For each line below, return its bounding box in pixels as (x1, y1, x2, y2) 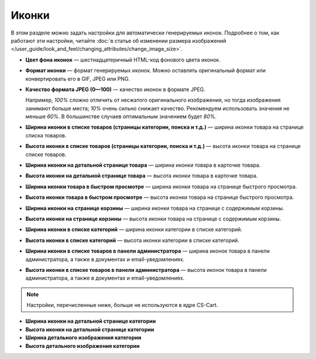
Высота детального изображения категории (25, 342, 140, 349)
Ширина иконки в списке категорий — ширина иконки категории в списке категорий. (25, 226, 243, 233)
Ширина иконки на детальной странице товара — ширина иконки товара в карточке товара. (25, 161, 261, 169)
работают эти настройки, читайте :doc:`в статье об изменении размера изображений (11, 37, 226, 44)
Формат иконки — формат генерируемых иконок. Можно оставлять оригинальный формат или (25, 67, 266, 74)
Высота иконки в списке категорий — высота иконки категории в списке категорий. (25, 237, 239, 244)
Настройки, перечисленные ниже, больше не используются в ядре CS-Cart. (26, 302, 218, 309)
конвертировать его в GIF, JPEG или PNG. (25, 75, 130, 82)
